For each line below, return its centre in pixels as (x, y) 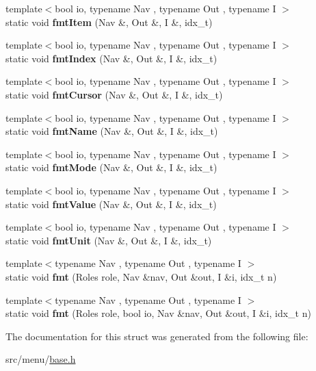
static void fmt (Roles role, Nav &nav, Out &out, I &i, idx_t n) (141, 276)
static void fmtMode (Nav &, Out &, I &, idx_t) (111, 167)
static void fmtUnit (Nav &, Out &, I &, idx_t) (109, 240)
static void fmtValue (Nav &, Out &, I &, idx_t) (111, 204)
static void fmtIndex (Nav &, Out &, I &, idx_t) (111, 58)
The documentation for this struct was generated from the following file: (157, 336)
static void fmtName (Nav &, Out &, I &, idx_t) (112, 131)
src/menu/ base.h (41, 359)
